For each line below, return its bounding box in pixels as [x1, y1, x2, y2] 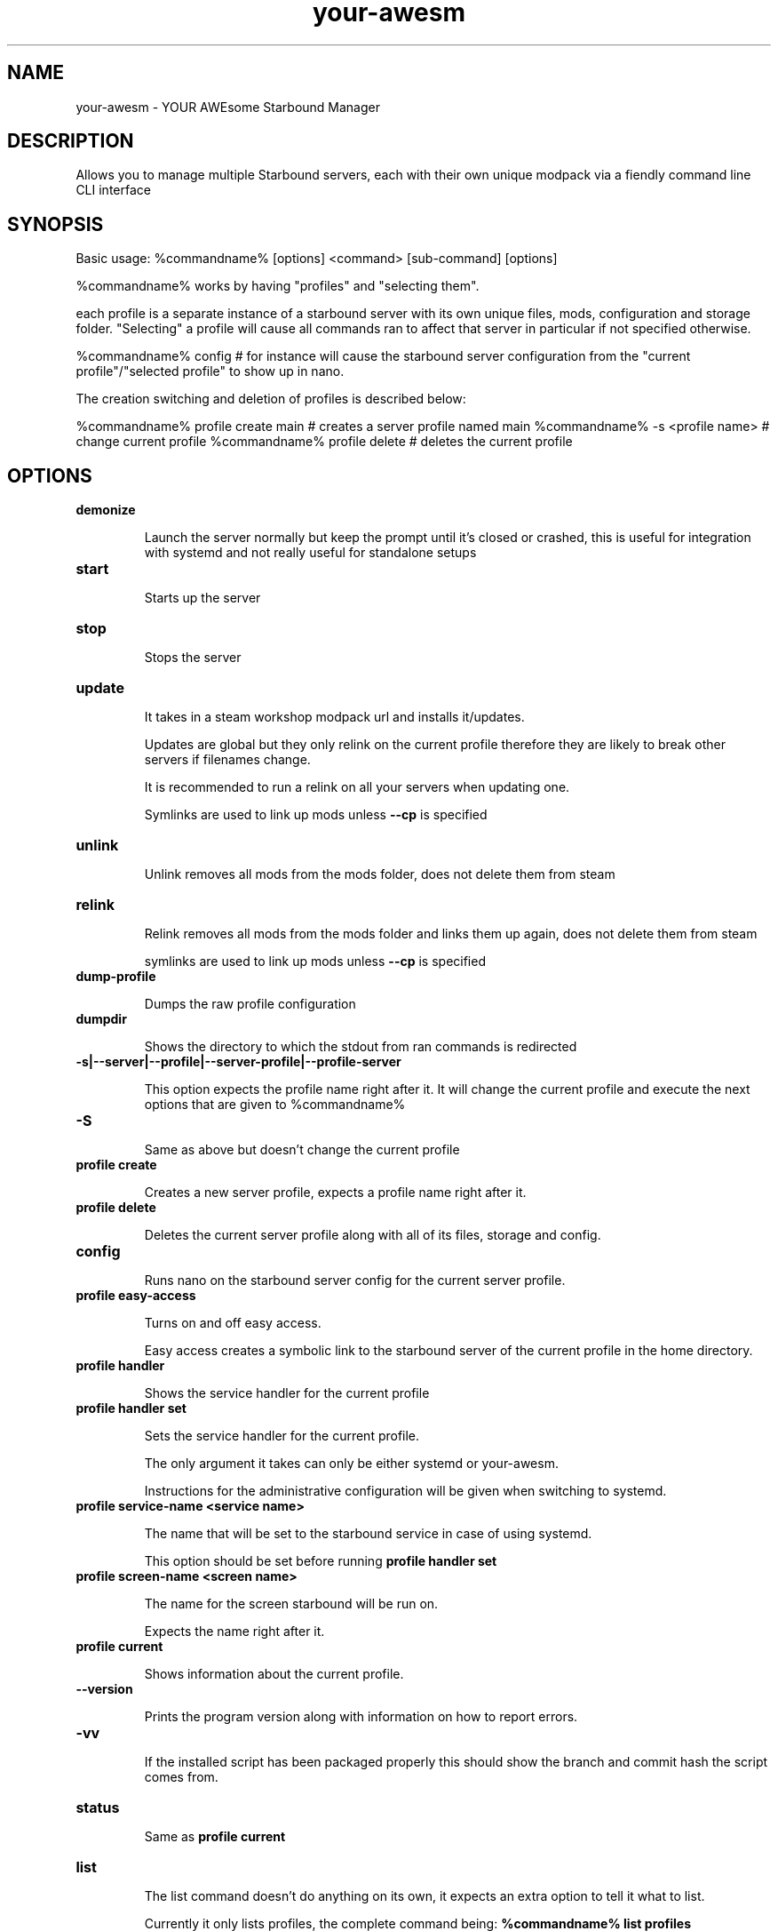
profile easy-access [75, 1288, 196, 1304]
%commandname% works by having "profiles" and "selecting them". [75, 278, 480, 294]
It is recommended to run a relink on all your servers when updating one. [144, 779, 570, 795]
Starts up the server [144, 590, 261, 606]
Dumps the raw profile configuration [144, 996, 356, 1012]
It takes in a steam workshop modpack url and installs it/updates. [144, 709, 525, 725]
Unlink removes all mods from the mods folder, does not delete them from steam [144, 866, 615, 882]
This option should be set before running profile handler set [144, 1553, 497, 1569]
